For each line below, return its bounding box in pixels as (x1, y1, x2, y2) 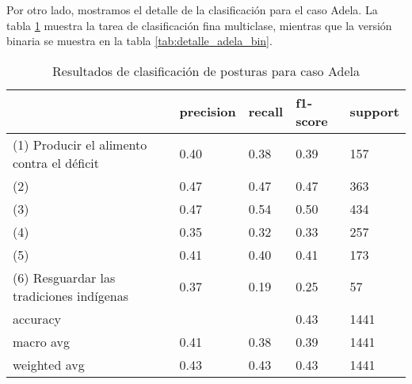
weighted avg (13, 355, 85, 374)
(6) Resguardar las (13, 268, 116, 287)
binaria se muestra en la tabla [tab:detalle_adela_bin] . (6, 32, 273, 49)
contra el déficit (13, 153, 99, 172)
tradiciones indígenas (13, 286, 129, 305)
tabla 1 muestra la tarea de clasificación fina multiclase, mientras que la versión (6, 17, 392, 33)
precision (179, 102, 236, 121)
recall (248, 102, 284, 121)
